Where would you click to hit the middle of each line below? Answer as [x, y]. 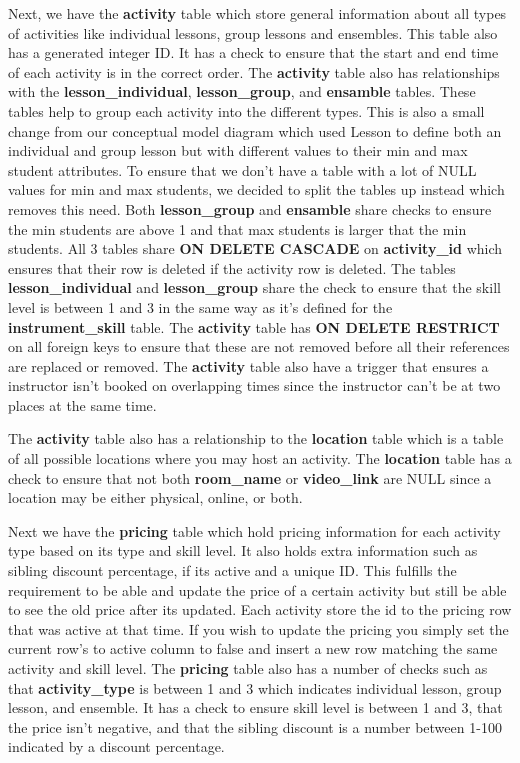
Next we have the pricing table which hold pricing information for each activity [254, 530]
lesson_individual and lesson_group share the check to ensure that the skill [254, 287]
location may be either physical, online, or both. [155, 497]
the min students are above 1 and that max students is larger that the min [237, 228]
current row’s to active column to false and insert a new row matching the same [253, 648]
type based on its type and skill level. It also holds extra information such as [243, 550]
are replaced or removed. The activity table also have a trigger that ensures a [248, 365]
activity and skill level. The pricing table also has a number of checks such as [248, 668]
